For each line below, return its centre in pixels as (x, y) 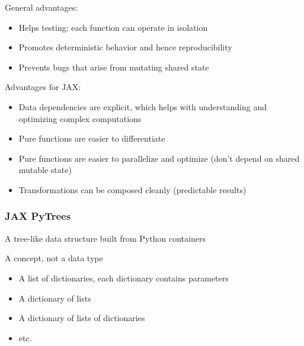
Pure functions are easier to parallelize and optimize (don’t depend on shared (159, 158)
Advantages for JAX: (43, 87)
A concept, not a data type (54, 258)
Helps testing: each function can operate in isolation (113, 27)
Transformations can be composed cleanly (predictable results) (132, 189)
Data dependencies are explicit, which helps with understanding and (143, 106)
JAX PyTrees (38, 216)
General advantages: (41, 7)
